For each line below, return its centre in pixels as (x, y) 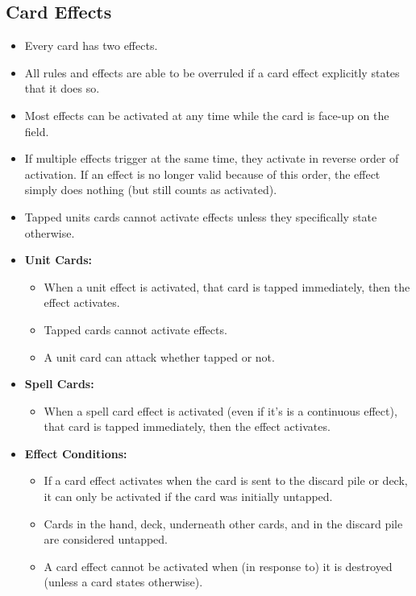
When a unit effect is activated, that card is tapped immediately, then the (227, 286)
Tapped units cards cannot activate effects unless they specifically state (201, 216)
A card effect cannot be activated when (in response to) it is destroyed (218, 566)
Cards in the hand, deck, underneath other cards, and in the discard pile (223, 523)
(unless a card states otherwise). (123, 582)
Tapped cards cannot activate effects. (135, 329)
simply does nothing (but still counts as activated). (151, 190)
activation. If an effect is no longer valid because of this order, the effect (202, 174)
